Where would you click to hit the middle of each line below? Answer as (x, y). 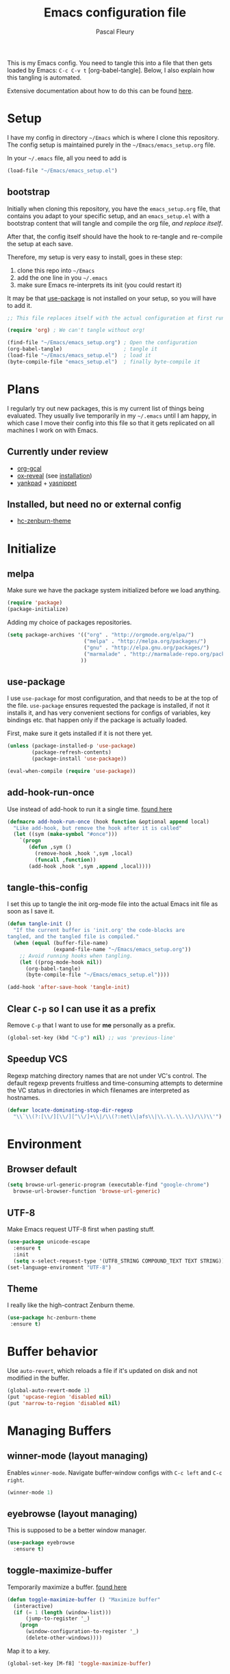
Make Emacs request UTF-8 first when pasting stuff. (81, 1229)
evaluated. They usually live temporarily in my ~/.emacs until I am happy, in (112, 416)
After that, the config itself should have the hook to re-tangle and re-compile (115, 236)
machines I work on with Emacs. (53, 430)
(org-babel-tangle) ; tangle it (82, 349)
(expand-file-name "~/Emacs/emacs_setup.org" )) (122, 949)
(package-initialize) (38, 609)
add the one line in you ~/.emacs (62, 277)
